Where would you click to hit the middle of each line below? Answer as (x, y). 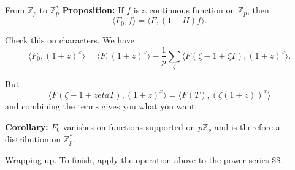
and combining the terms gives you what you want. (101, 105)
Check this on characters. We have (70, 40)
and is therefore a (247, 126)
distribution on (33, 139)
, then (258, 10)
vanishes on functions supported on (129, 126)
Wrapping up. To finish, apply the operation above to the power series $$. (144, 160)
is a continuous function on (184, 10)
